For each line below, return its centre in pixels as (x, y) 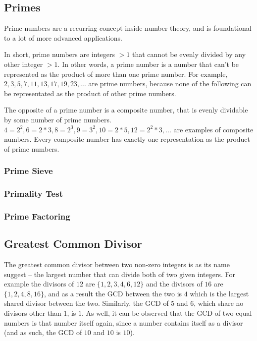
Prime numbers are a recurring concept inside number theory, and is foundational (128, 28)
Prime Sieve (28, 171)
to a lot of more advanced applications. (63, 37)
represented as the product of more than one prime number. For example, (116, 74)
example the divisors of (39, 284)
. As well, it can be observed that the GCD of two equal (167, 313)
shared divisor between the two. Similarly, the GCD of (86, 303)
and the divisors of (174, 284)
